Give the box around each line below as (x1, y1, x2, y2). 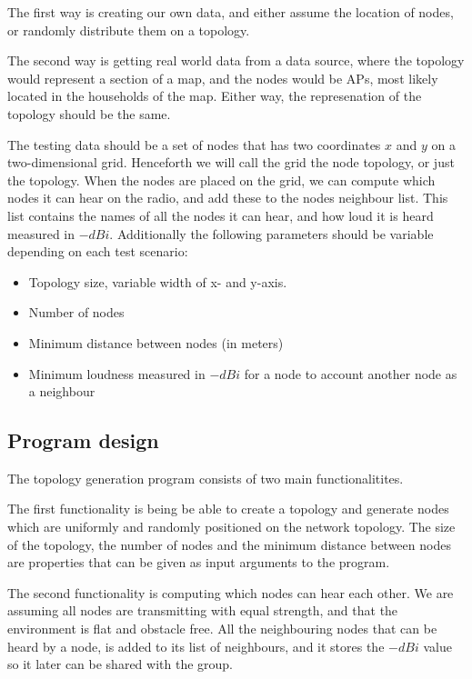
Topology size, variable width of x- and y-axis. (28, 272, 287, 291)
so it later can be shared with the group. (7, 654, 233, 674)
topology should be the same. (7, 104, 171, 123)
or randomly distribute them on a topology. (7, 20, 250, 39)
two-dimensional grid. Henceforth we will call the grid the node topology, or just (7, 153, 455, 172)
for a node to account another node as (244, 364, 457, 383)
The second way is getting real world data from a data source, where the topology (7, 51, 465, 70)
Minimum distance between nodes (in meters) (28, 333, 284, 352)
